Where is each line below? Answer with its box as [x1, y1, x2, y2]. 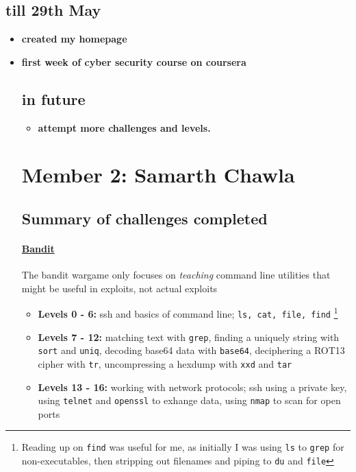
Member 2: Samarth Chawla [21, 161, 295, 189]
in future [21, 88, 86, 109]
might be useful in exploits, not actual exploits [21, 281, 218, 295]
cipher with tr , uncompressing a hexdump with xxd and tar [38, 356, 292, 370]
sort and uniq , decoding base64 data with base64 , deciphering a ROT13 [38, 343, 345, 357]
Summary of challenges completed [21, 207, 268, 228]
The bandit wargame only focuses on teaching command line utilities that [21, 268, 331, 282]
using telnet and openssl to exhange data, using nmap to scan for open [38, 393, 341, 408]
